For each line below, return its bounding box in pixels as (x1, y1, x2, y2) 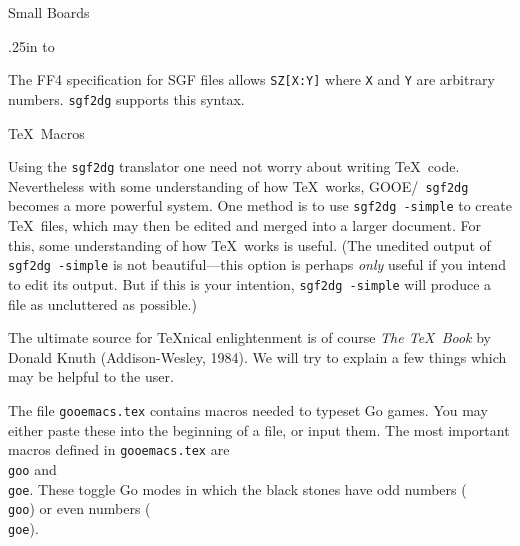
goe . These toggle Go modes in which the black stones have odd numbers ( (8, 478, 467, 499)
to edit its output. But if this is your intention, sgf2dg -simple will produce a (8, 273, 492, 294)
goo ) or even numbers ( (8, 498, 151, 519)
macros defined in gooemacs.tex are (8, 439, 230, 460)
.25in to (8, 35, 55, 56)
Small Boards (8, 2, 90, 22)
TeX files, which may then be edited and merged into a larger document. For (8, 215, 481, 236)
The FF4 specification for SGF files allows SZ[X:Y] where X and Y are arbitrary (8, 69, 495, 90)
